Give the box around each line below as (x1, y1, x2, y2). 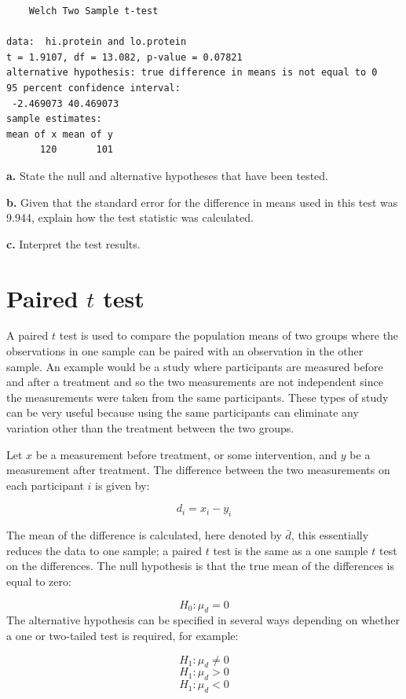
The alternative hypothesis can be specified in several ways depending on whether (6, 612, 400, 628)
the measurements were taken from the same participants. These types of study (6, 388, 389, 405)
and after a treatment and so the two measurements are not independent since (6, 373, 383, 390)
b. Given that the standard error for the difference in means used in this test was (6, 193, 398, 210)
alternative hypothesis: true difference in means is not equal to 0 (6, 67, 378, 79)
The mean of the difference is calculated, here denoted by (6, 527, 282, 543)
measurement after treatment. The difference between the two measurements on (6, 462, 390, 478)
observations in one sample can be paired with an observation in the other (6, 343, 364, 359)
